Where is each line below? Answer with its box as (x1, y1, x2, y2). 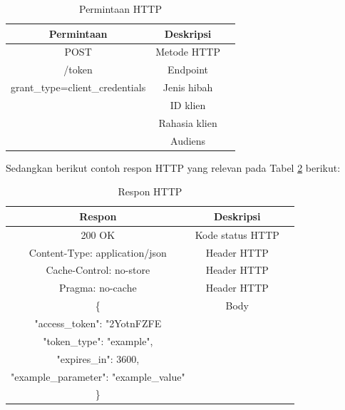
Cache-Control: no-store (46, 262, 150, 277)
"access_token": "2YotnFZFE (34, 316, 162, 330)
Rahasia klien (158, 115, 217, 130)
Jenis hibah (163, 80, 213, 95)
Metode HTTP (155, 44, 220, 59)
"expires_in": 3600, (56, 351, 140, 366)
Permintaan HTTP (79, 1, 162, 16)
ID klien (170, 97, 206, 112)
